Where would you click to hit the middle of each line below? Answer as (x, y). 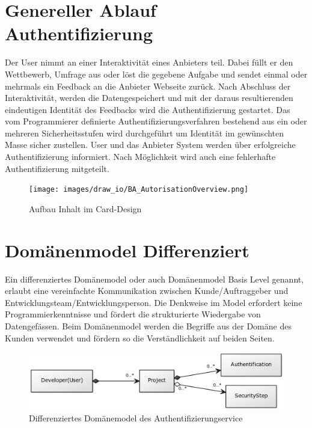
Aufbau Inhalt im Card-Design (85, 208)
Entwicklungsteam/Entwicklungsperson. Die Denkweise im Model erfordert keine (154, 302)
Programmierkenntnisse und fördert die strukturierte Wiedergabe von (133, 314)
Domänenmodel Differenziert (127, 250)
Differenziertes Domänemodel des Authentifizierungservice (136, 418)
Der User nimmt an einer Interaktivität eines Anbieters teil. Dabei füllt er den (149, 62)
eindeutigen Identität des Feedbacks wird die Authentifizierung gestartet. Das (148, 109)
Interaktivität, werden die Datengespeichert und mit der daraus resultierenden (149, 98)
